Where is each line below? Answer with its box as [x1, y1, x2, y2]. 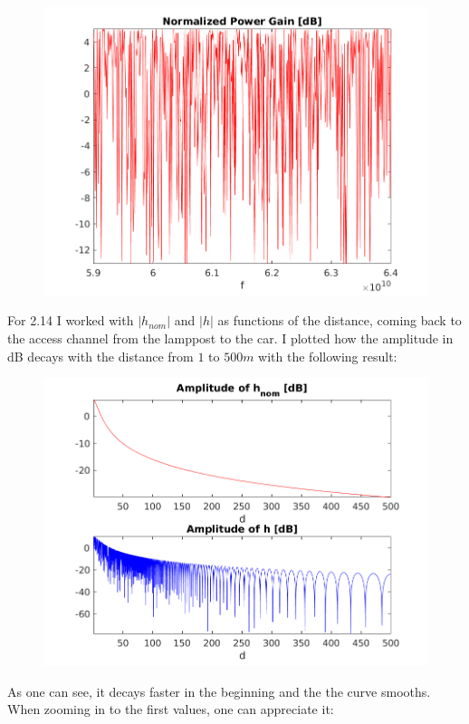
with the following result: [258, 346, 397, 365]
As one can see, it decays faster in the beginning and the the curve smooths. [7, 681, 431, 700]
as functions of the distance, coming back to [217, 311, 462, 330]
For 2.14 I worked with [7, 311, 134, 330]
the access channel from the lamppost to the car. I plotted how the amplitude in [7, 329, 454, 348]
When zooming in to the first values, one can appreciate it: [7, 700, 334, 719]
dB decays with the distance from [7, 346, 194, 365]
